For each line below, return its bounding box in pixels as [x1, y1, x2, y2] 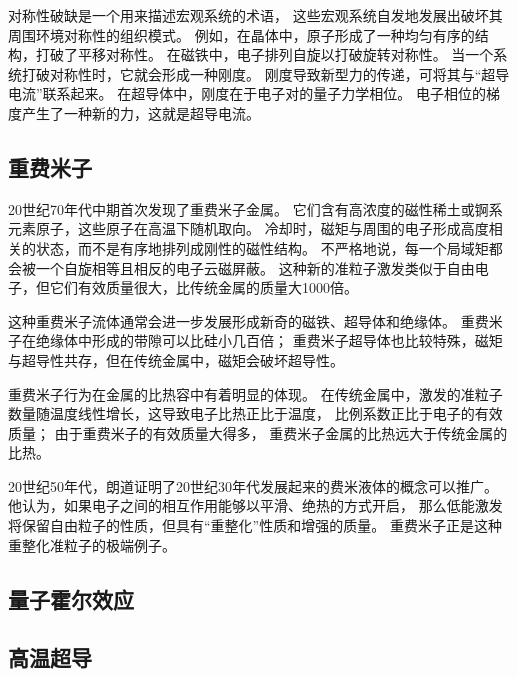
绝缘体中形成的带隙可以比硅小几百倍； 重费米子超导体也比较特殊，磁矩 [35, 330, 503, 351]
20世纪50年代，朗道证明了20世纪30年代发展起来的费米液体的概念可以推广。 [8, 475, 498, 496]
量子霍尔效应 [8, 583, 134, 614]
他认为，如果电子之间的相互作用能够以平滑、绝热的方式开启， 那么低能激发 [8, 495, 503, 516]
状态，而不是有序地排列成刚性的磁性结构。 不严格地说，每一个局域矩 [35, 237, 489, 258]
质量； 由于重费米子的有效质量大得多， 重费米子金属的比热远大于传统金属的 [8, 422, 508, 443]
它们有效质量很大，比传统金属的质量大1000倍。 [49, 277, 358, 298]
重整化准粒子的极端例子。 [8, 534, 176, 555]
